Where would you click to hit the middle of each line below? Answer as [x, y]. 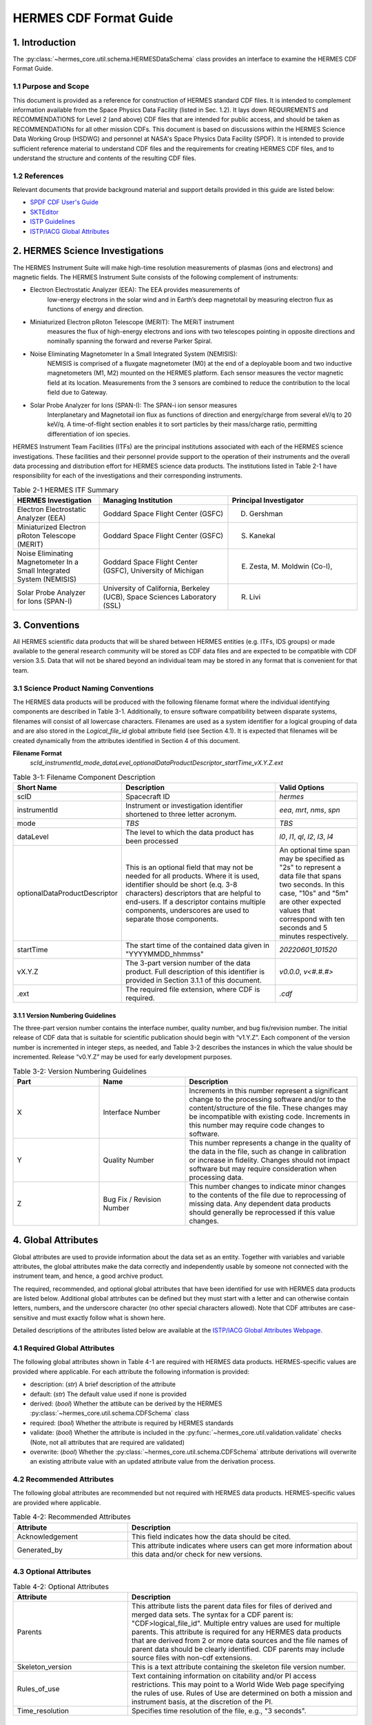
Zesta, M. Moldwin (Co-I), [291, 566]
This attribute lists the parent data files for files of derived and [231, 1606]
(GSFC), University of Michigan [154, 571]
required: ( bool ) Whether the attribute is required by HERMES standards [132, 1423]
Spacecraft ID [147, 797]
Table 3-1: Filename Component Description [84, 777]
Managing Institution [138, 500]
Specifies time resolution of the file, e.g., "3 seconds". [219, 1711]
